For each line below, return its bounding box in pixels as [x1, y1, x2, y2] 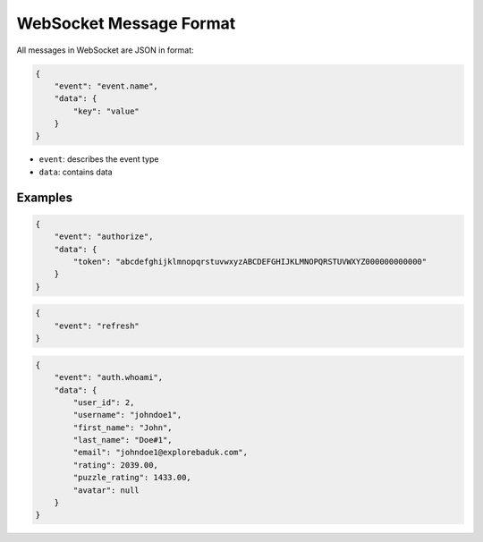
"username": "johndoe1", [72, 410, 182, 420]
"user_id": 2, [72, 397, 135, 407]
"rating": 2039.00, [72, 460, 158, 470]
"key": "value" [72, 106, 140, 116]
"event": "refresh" [54, 320, 140, 331]
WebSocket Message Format [16, 13, 236, 33]
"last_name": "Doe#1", [72, 435, 174, 445]
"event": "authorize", [54, 232, 154, 241]
